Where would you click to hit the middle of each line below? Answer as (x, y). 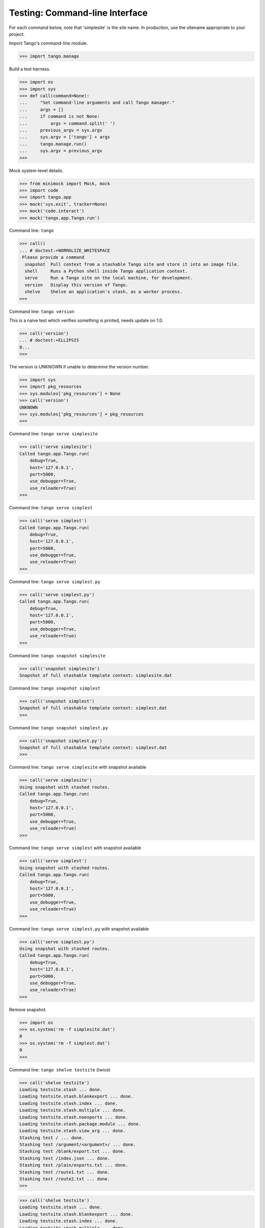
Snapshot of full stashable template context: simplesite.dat (96, 675)
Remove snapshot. (28, 1009)
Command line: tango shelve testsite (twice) (60, 1070)
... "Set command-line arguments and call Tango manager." (97, 103)
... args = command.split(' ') (67, 123)
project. (17, 34)
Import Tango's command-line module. (48, 43)
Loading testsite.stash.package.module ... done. (80, 1124)
